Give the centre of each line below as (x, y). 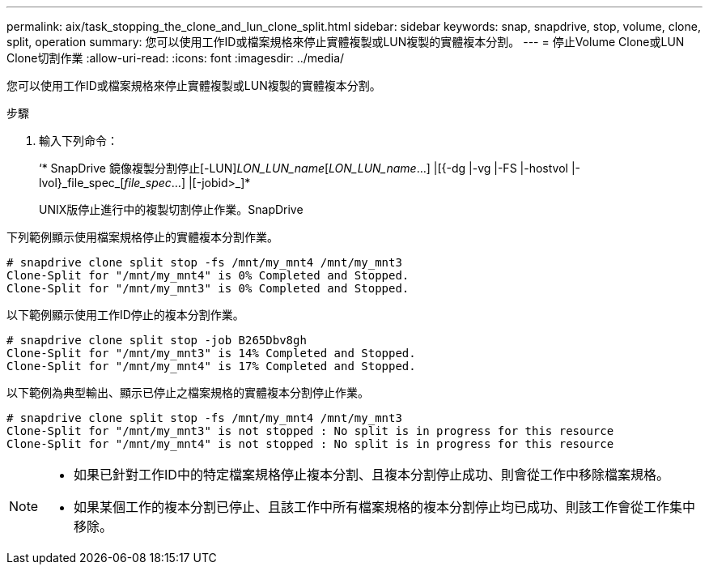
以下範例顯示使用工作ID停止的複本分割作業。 (125, 315)
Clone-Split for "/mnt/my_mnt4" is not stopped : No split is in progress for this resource (310, 444)
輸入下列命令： (79, 141)
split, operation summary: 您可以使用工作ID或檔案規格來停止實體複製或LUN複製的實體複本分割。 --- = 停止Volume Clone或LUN (346, 42)
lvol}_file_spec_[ (82, 183)
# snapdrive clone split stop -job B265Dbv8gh (157, 340)
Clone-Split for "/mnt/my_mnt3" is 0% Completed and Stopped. (208, 288)
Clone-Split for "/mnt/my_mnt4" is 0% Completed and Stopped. (208, 275)
